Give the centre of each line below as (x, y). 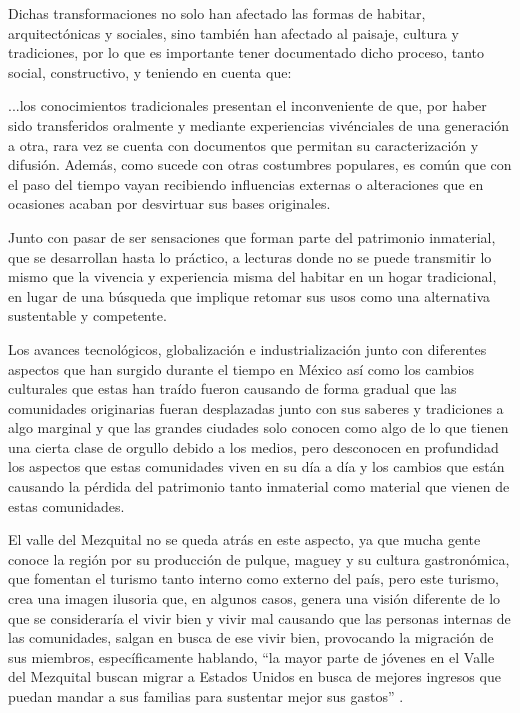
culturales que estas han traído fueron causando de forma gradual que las (232, 388)
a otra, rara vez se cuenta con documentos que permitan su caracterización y (243, 144)
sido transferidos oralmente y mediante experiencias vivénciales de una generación (259, 124)
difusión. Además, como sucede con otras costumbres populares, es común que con (260, 164)
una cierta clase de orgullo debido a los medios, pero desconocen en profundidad (253, 446)
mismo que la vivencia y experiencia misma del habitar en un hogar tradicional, (252, 276)
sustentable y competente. (87, 315)
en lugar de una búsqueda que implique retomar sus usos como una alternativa (249, 295)
